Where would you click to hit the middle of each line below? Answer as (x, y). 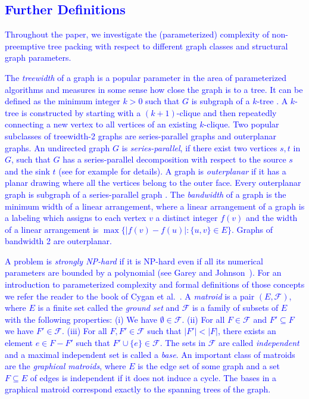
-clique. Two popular (241, 124)
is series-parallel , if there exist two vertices (199, 147)
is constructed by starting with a (81, 112)
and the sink (27, 171)
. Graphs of (252, 229)
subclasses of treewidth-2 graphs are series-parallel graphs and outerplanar (141, 135)
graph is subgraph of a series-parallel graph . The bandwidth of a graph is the (146, 194)
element (19, 343)
